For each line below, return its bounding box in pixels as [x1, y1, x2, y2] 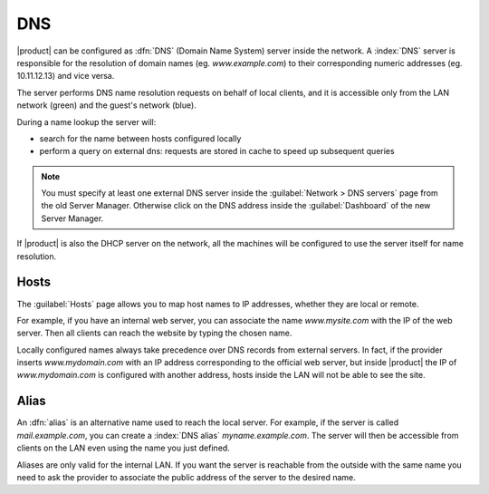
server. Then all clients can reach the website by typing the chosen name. [16, 327, 292, 339]
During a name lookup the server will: [16, 116, 157, 127]
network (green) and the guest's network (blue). [16, 100, 197, 111]
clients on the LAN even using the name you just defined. [16, 442, 230, 453]
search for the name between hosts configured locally [39, 132, 242, 144]
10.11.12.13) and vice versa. [16, 71, 115, 82]
